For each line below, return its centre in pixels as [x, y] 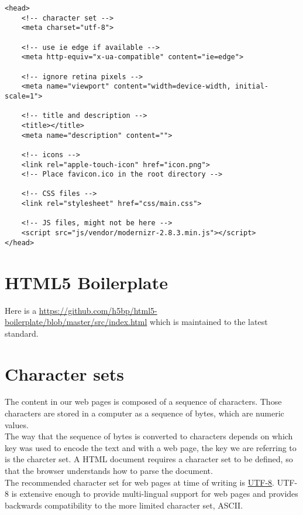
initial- [252, 87]
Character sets [65, 373]
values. [17, 424]
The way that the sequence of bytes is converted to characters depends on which [149, 436]
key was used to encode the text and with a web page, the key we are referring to [151, 447]
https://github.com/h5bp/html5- [98, 310]
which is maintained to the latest [209, 322]
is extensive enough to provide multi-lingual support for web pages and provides [155, 494]
